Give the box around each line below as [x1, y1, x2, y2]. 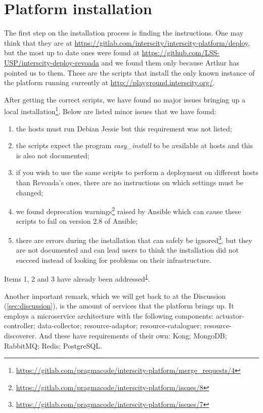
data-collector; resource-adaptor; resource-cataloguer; [37, 320, 202, 331]
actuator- [215, 310, 244, 321]
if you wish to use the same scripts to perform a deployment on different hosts [16, 167, 258, 178]
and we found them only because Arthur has [101, 57, 239, 67]
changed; [16, 187, 43, 197]
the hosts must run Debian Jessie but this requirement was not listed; [16, 123, 232, 133]
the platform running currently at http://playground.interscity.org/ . [4, 77, 215, 88]
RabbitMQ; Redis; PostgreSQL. [4, 340, 102, 351]
